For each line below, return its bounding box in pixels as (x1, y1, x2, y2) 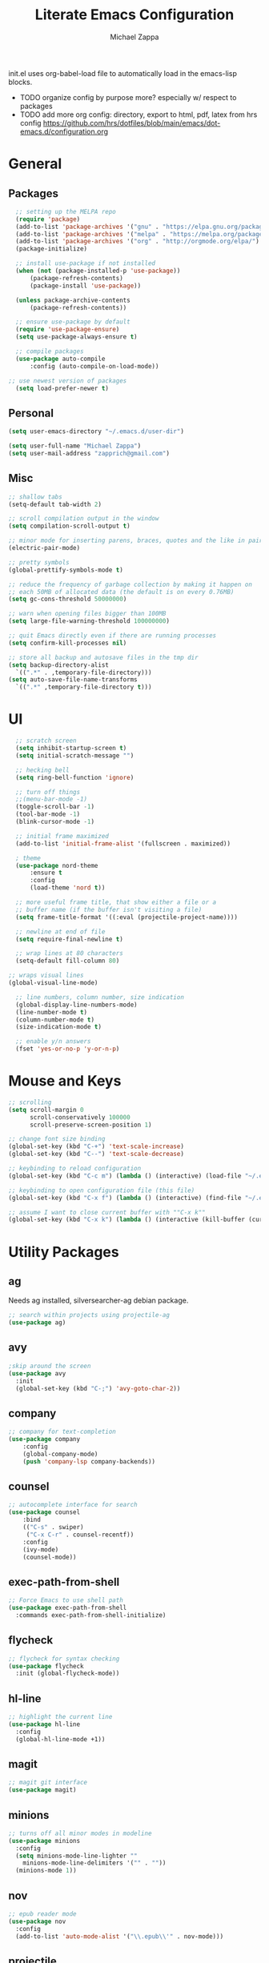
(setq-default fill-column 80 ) (15, 957, 120, 965)
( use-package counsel (8, 1508, 81, 1516)
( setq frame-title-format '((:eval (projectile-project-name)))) (15, 913, 239, 921)
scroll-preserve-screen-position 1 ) (29, 1121, 152, 1129)
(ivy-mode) (22, 1545, 59, 1554)
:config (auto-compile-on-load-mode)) (29, 362, 159, 370)
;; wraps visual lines (8, 971, 84, 980)
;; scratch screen (15, 737, 78, 745)
